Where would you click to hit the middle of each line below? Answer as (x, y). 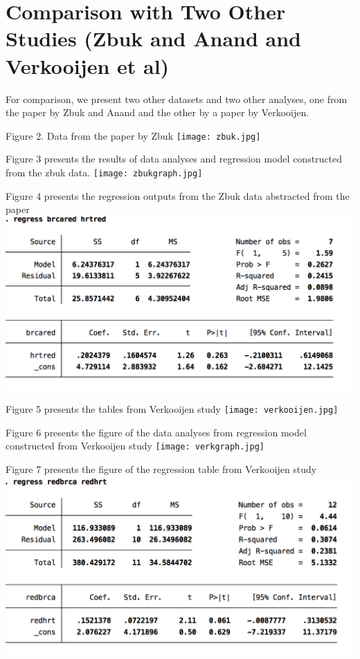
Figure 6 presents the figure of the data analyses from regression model (156, 432)
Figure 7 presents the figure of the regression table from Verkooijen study (161, 468)
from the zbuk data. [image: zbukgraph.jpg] (104, 172)
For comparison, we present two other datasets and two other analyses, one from (177, 99)
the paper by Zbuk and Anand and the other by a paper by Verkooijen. (157, 112)
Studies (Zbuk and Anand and (154, 38)
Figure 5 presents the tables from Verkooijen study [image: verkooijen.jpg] (172, 408)
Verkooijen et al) (88, 65)
